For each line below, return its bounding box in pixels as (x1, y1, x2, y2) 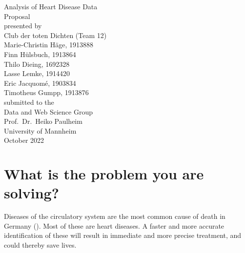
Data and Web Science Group (4, 106, 93, 117)
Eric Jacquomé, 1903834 (4, 78, 76, 88)
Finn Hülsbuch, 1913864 (4, 49, 76, 59)
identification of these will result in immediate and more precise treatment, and (4, 230, 242, 240)
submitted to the (4, 97, 54, 107)
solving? (4, 183, 59, 203)
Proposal (4, 11, 30, 21)
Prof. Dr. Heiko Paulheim (4, 116, 82, 126)
